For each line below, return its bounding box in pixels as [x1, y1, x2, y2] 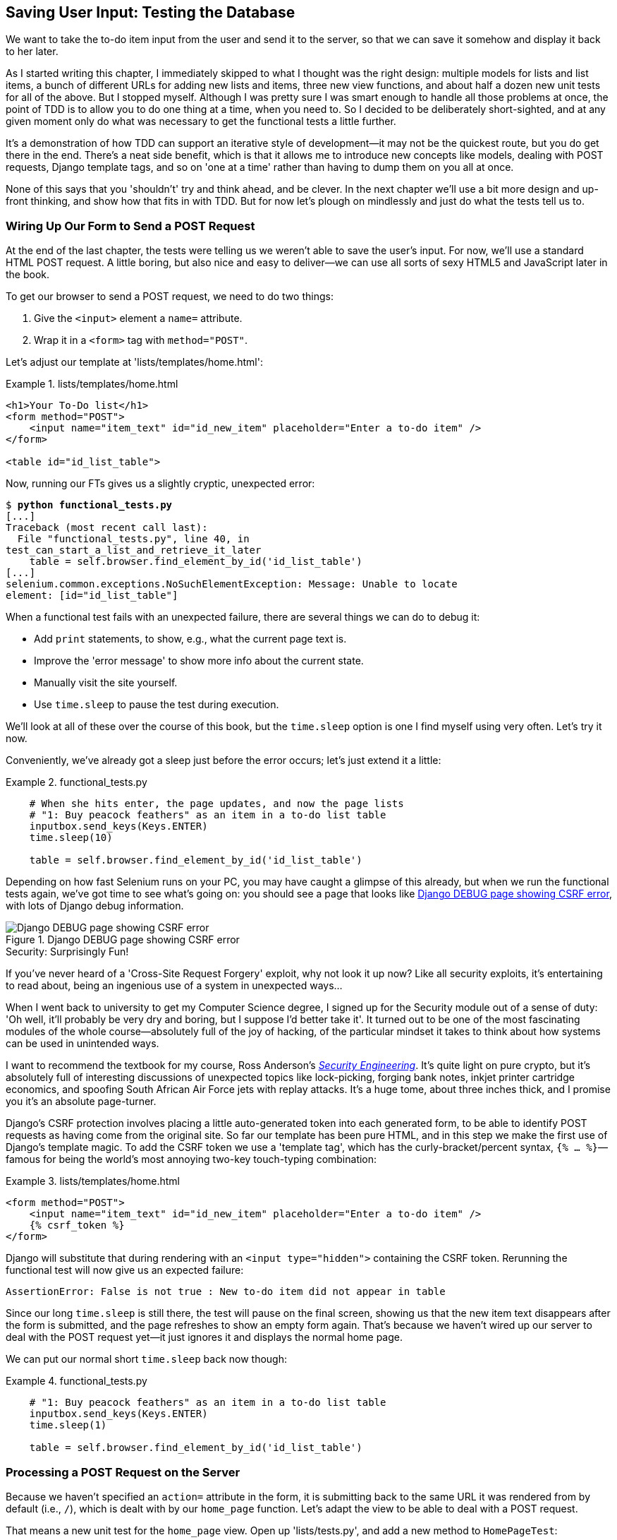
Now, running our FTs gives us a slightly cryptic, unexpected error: [6, 477, 315, 490]
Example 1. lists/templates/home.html [6, 378, 178, 390]
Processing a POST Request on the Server [6, 1464, 240, 1479]
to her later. [6, 45, 59, 58]
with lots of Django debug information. [6, 900, 184, 912]
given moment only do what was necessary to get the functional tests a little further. [6, 115, 396, 128]
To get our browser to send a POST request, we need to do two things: [6, 290, 334, 303]
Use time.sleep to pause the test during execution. [34, 698, 279, 711]
